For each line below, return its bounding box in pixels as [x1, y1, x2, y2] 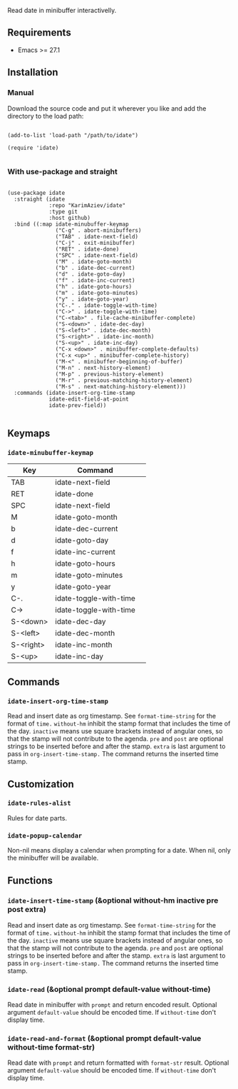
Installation [7, 66, 58, 79]
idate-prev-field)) [48, 401, 107, 409]
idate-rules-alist [7, 799, 71, 808]
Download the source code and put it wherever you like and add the [7, 104, 207, 113]
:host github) [48, 214, 91, 221]
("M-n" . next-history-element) [55, 364, 152, 371]
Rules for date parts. [7, 813, 68, 822]
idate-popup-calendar [7, 831, 83, 840]
